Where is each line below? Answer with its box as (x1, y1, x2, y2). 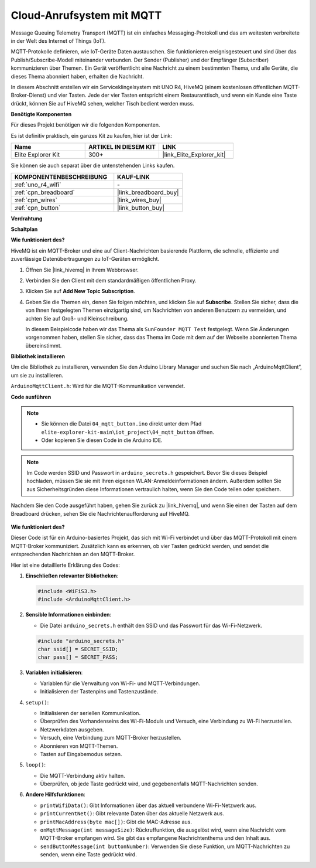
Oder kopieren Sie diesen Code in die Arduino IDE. (41, 437, 163, 444)
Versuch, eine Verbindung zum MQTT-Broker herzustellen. (40, 734, 181, 741)
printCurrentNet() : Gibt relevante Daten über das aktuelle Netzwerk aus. (40, 810, 225, 817)
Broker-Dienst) (11, 91, 47, 99)
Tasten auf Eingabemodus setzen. (40, 750, 122, 757)
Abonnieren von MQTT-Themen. (40, 742, 118, 750)
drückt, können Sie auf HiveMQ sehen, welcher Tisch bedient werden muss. (11, 100, 194, 107)
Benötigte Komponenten (11, 111, 72, 118)
